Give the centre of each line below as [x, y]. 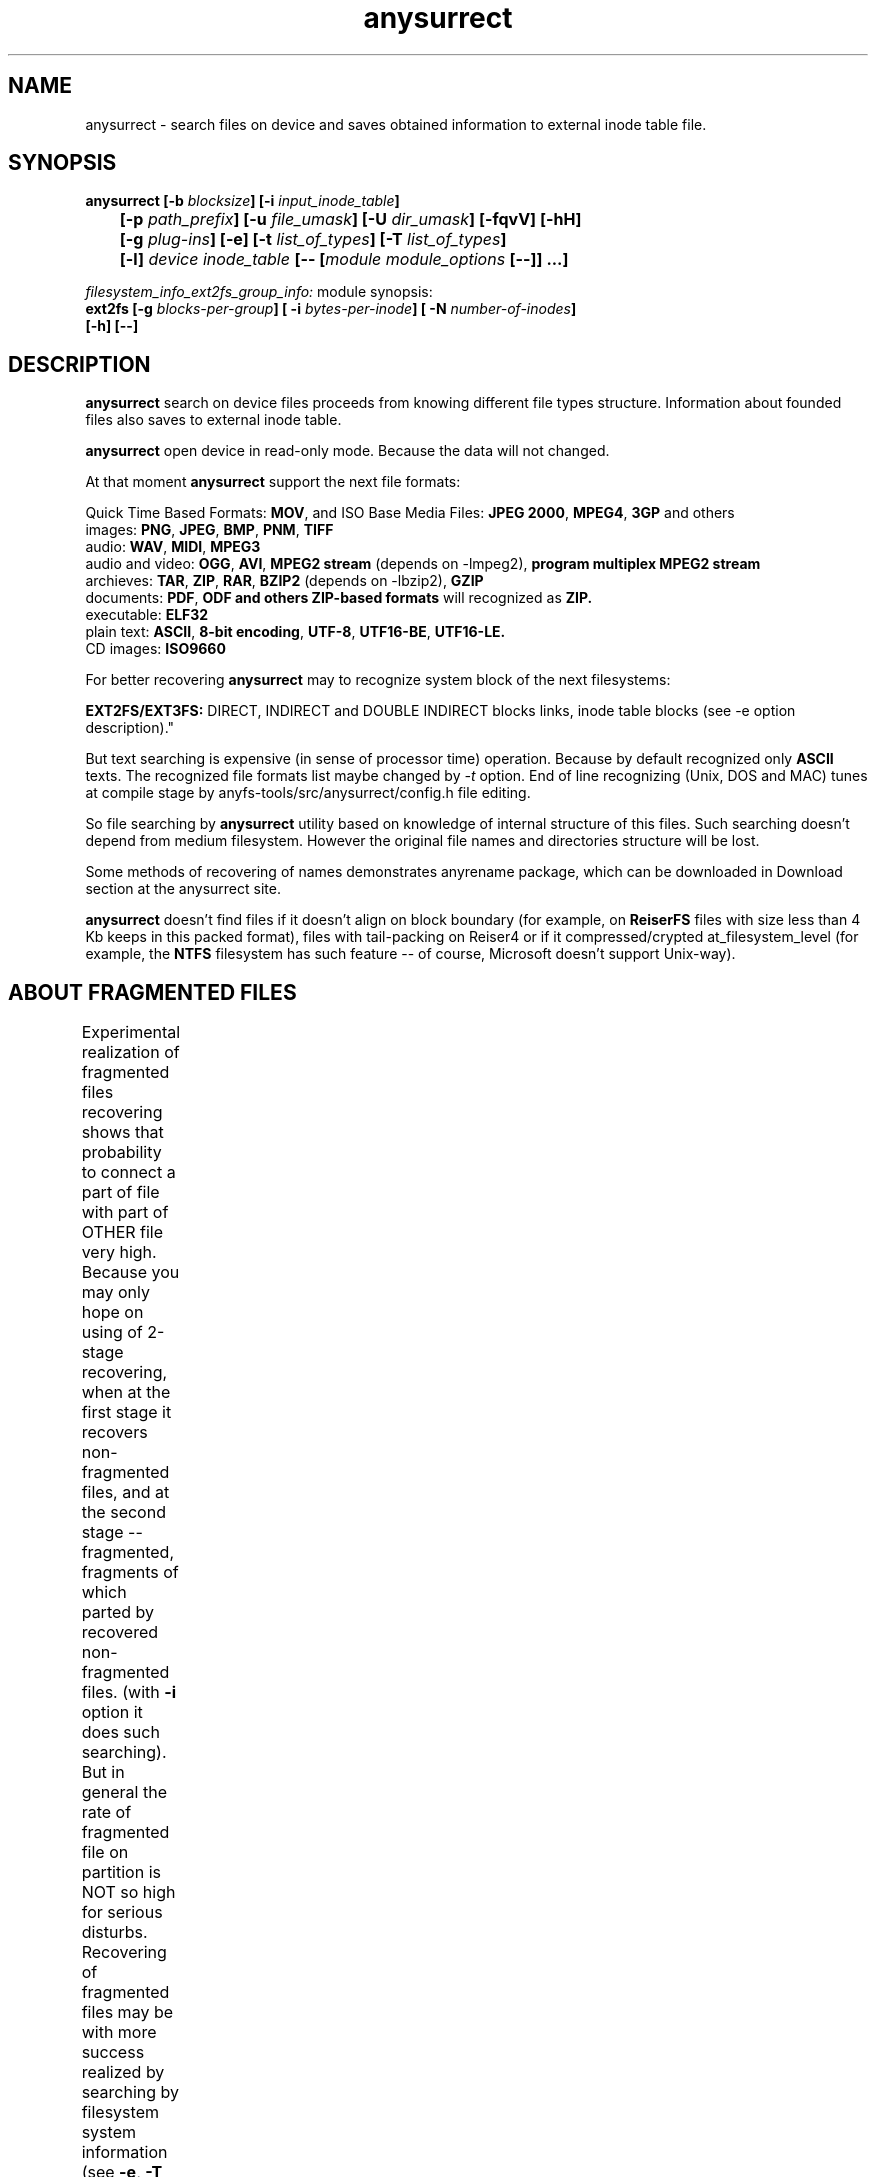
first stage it [126, 1412]
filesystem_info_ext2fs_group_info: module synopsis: [259, 292]
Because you [130, 1272]
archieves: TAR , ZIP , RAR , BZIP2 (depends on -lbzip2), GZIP [284, 581]
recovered [120, 1632]
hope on [112, 1312]
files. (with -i [129, 1692]
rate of [106, 1812]
